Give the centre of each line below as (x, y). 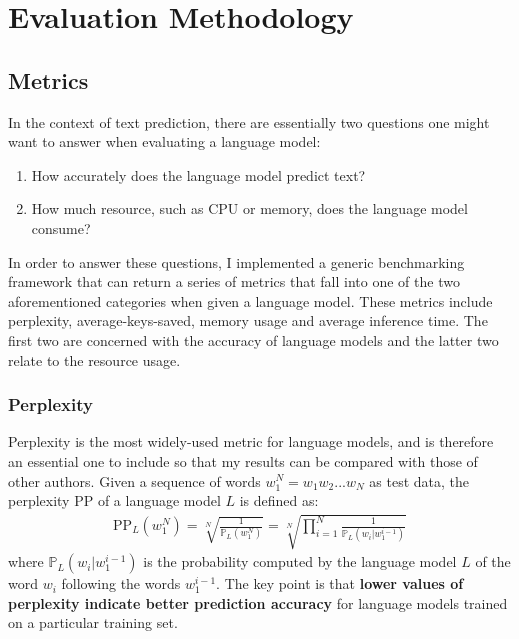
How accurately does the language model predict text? (198, 174)
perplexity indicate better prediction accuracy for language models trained (258, 602)
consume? (61, 227)
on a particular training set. (93, 622)
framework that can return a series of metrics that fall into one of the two (234, 281)
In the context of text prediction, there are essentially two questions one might (249, 121)
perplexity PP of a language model (114, 500)
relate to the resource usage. (94, 359)
